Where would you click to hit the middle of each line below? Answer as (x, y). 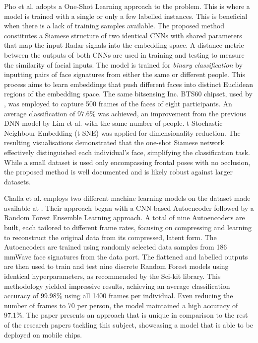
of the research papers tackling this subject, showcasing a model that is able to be (129, 325)
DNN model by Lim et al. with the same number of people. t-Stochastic (113, 123)
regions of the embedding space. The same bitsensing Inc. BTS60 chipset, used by (128, 94)
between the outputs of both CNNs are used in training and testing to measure (124, 54)
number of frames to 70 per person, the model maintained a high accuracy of (121, 305)
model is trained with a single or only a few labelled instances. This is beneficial (126, 16)
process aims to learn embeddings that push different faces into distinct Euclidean (129, 84)
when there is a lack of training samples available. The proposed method (114, 26)
